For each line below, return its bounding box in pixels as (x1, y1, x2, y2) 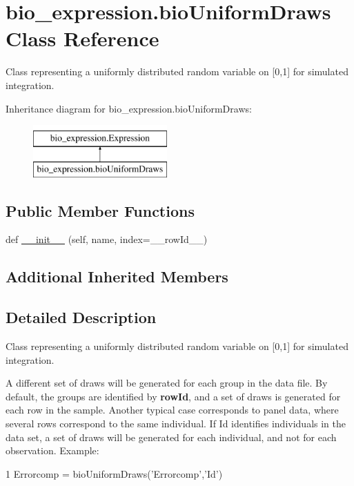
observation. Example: (6, 443, 99, 458)
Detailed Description (6, 307, 157, 328)
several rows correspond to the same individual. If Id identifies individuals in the (6, 416, 346, 431)
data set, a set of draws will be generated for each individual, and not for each (6, 429, 337, 444)
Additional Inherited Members (6, 266, 228, 287)
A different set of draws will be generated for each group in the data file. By (6, 376, 328, 390)
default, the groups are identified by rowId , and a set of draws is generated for (6, 389, 341, 403)
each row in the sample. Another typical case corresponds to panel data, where (6, 402, 339, 417)
